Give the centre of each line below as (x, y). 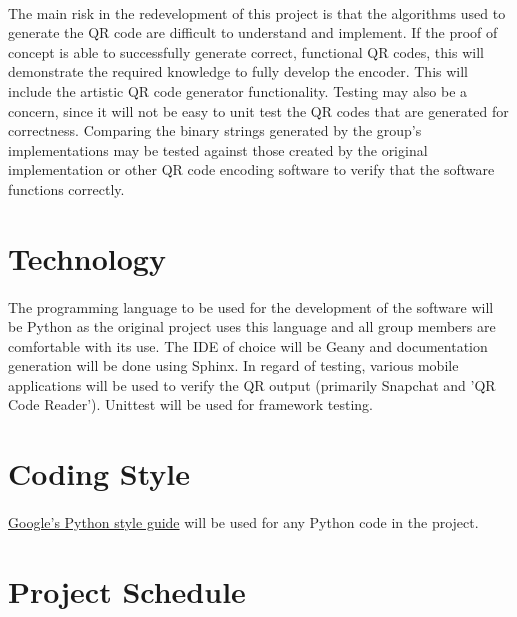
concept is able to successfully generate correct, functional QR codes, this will (246, 51)
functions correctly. (66, 188)
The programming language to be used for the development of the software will (251, 306)
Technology (87, 257)
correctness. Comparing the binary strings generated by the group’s (215, 130)
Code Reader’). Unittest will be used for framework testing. (190, 404)
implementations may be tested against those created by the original (218, 149)
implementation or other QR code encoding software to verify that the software (251, 169)
